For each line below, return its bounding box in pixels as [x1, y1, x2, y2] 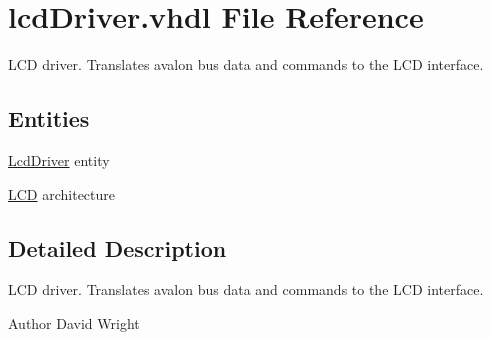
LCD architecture [8, 183, 116, 204]
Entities [8, 103, 90, 134]
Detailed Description [8, 232, 227, 263]
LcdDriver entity [8, 149, 110, 170]
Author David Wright [8, 312, 140, 333]
